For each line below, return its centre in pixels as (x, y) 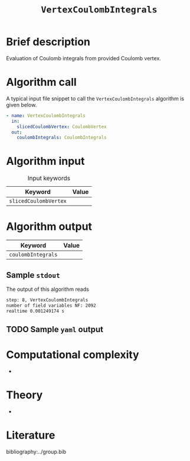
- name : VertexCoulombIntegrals (46, 116)
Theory (24, 395)
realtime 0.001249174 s (35, 311)
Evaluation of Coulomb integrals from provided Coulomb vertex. (83, 58)
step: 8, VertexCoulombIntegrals (47, 300)
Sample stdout (33, 275)
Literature (31, 435)
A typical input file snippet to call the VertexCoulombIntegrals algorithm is (95, 98)
